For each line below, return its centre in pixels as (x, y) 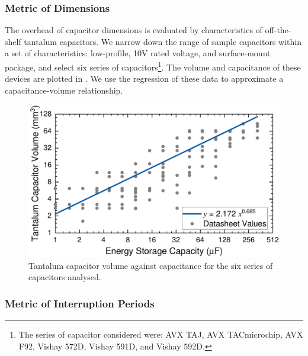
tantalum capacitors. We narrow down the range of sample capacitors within (163, 41)
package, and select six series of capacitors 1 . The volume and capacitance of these (153, 66)
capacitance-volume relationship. (64, 90)
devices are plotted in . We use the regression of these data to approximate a (144, 78)
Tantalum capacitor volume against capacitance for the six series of (151, 265)
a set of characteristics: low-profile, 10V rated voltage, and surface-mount (138, 53)
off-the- (278, 30)
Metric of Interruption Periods (80, 303)
